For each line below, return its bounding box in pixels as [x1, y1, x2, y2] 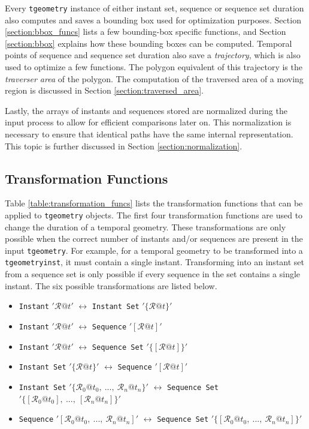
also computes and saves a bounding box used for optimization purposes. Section [5, 13, 301, 26]
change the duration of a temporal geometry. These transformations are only [5, 220, 286, 233]
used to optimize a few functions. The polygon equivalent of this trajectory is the [5, 61, 302, 73]
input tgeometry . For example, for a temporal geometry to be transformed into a [5, 244, 303, 256]
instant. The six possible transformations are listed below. [5, 279, 217, 292]
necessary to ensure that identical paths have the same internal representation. [5, 128, 293, 140]
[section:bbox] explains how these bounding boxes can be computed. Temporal [5, 37, 292, 49]
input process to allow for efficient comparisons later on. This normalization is [5, 116, 292, 128]
